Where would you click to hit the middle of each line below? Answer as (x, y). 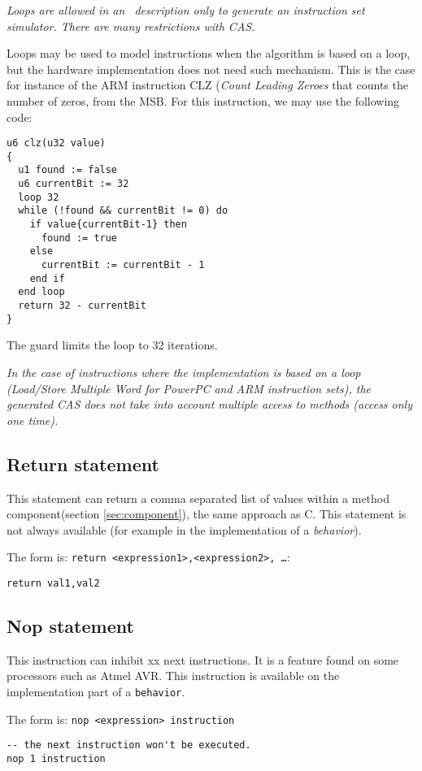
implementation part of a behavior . (96, 691)
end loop (41, 292)
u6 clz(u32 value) (56, 143)
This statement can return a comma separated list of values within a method (198, 498)
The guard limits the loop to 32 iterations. (112, 345)
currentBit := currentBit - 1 (123, 265)
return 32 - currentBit (82, 306)
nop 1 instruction (56, 758)
